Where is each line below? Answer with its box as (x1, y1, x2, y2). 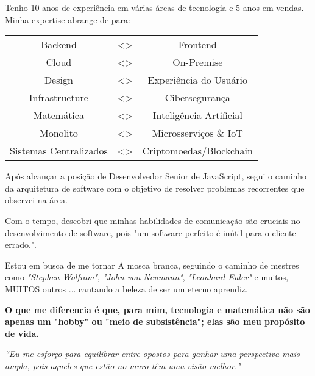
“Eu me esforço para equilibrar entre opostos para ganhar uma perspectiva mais (5, 347, 300, 360)
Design (44, 73, 73, 87)
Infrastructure (29, 90, 88, 105)
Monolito (40, 126, 78, 140)
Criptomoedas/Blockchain (142, 143, 253, 158)
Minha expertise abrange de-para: (5, 13, 130, 26)
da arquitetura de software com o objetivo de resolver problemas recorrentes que (5, 181, 305, 194)
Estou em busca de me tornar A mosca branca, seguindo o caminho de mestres (5, 258, 299, 271)
